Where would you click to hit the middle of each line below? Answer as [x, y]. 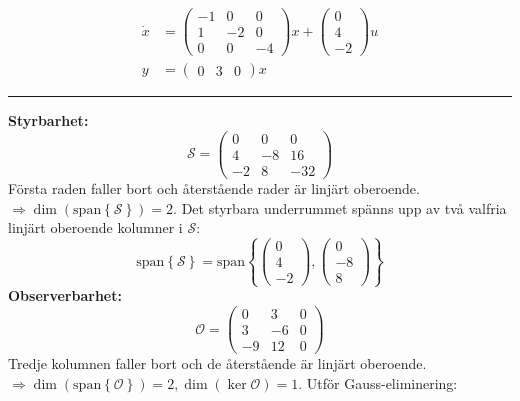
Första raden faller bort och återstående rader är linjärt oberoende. [214, 187]
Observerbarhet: [65, 295]
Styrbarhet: [48, 120]
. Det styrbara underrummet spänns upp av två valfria [340, 207]
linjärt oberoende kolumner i [95, 227]
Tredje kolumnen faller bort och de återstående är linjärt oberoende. [217, 363]
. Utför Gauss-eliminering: [378, 382]
